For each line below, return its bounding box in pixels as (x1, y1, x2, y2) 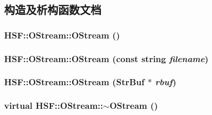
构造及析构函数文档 (4, 2, 101, 17)
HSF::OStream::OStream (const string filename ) (4, 52, 209, 65)
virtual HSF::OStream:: (4, 99, 103, 112)
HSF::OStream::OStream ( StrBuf (4, 75, 145, 88)
